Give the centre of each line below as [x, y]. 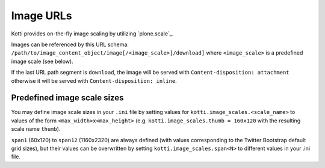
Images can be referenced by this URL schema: [70, 44]
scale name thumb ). [36, 129]
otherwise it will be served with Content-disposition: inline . [94, 80]
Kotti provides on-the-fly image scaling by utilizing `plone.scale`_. [92, 34]
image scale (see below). [42, 61]
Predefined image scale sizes [67, 98]
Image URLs [42, 16]
